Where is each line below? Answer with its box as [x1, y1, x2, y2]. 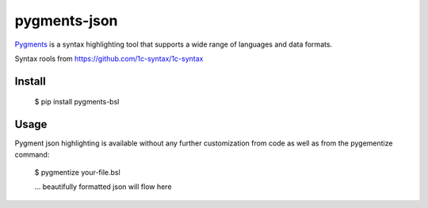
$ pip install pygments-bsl [34, 97, 120, 107]
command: [14, 149, 50, 159]
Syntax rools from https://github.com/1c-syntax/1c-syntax [14, 54, 204, 63]
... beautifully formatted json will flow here [34, 182, 172, 191]
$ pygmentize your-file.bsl [34, 168, 120, 177]
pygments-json [14, 12, 118, 29]
